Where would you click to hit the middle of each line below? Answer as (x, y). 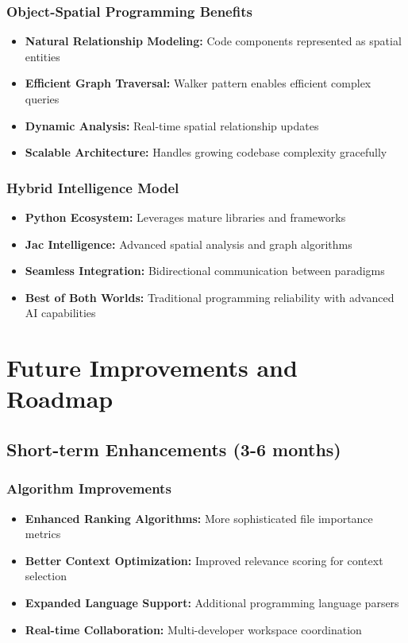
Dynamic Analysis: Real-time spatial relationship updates (172, 125)
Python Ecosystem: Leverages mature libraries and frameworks (185, 217)
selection (46, 576)
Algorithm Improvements (89, 488)
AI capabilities (60, 313)
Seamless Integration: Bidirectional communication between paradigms (205, 271)
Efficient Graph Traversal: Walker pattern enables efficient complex (198, 83)
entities (42, 56)
